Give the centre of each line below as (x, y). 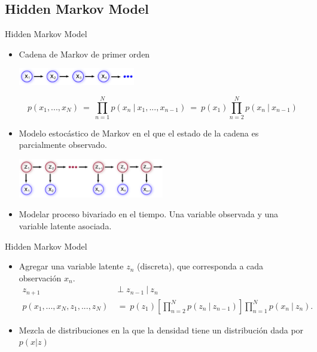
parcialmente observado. (63, 145)
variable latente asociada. (65, 226)
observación (40, 277)
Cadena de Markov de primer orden (84, 54)
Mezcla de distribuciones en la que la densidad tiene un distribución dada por (161, 330)
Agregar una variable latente (71, 266)
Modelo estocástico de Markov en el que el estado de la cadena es (139, 133)
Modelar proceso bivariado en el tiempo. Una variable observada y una (148, 214)
